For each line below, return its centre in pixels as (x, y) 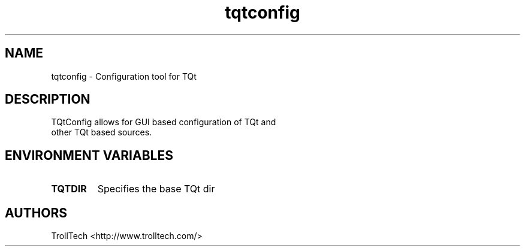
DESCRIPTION (48, 99)
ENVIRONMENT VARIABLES (89, 155)
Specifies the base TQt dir (156, 189)
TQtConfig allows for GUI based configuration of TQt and (164, 122)
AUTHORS (36, 213)
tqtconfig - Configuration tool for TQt (124, 76)
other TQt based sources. (102, 132)
